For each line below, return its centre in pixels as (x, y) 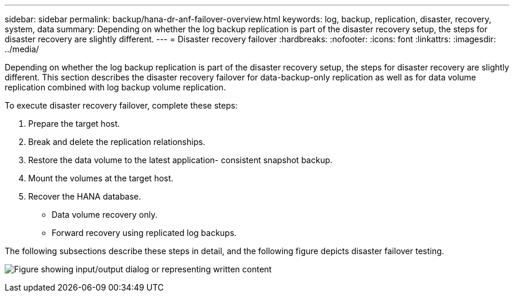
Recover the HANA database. (85, 196)
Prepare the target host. (74, 124)
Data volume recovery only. (105, 215)
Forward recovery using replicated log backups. (144, 233)
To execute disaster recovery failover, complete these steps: (121, 105)
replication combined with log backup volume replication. (115, 87)
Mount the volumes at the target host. (101, 178)
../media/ (22, 49)
